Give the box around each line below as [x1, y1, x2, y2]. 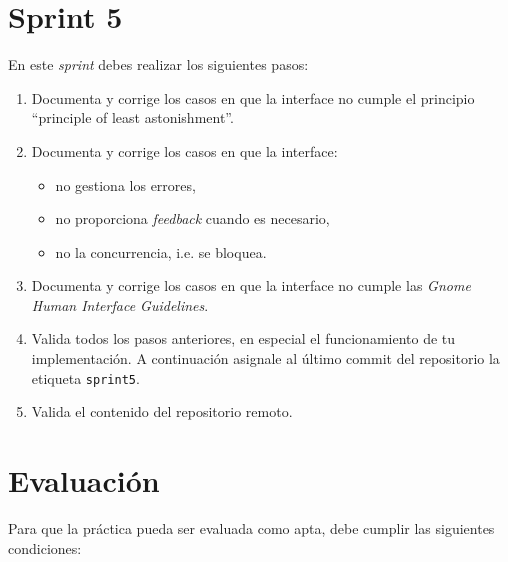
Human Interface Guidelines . [31, 294, 209, 315]
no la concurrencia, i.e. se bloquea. [55, 241, 267, 262]
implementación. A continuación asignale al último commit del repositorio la [31, 348, 500, 369]
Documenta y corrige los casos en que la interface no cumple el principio [31, 87, 475, 108]
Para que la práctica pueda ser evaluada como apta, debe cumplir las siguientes [8, 518, 495, 539]
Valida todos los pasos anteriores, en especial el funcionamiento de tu [31, 328, 456, 349]
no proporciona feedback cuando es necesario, [55, 208, 330, 229]
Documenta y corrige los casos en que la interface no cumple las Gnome [31, 275, 471, 296]
